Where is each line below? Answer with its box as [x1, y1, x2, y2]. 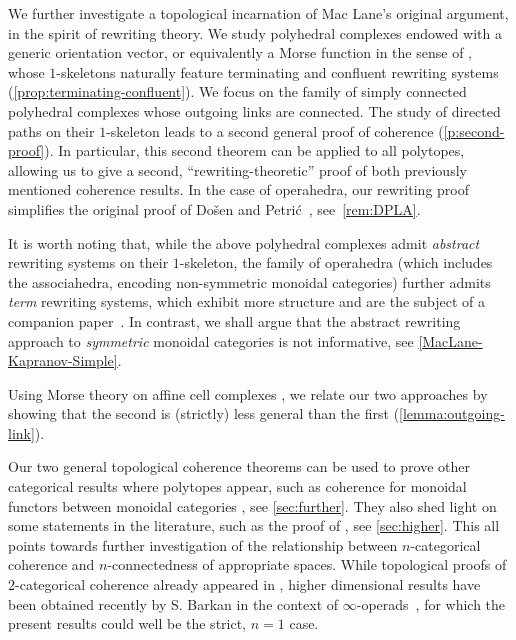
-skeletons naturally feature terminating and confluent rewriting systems [56, 61, 499, 82]
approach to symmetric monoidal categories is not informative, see [8, 330, 414, 351]
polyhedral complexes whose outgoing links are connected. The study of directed [8, 100, 501, 121]
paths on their [8, 120, 95, 141]
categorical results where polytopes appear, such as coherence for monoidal [8, 476, 467, 497]
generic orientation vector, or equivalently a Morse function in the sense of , [8, 42, 472, 63]
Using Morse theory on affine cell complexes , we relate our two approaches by [8, 383, 488, 404]
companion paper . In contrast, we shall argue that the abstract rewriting [8, 310, 461, 331]
